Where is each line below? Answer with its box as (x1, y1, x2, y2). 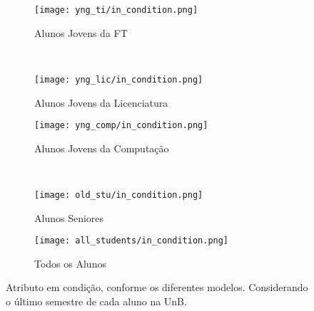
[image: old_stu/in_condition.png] (34, 189, 203, 200)
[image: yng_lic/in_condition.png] (34, 74, 203, 85)
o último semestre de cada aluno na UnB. (6, 294, 187, 309)
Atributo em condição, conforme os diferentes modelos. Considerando (6, 280, 308, 295)
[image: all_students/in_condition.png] (34, 236, 229, 246)
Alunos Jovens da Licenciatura (34, 95, 168, 110)
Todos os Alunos (34, 255, 106, 270)
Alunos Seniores (34, 210, 104, 225)
